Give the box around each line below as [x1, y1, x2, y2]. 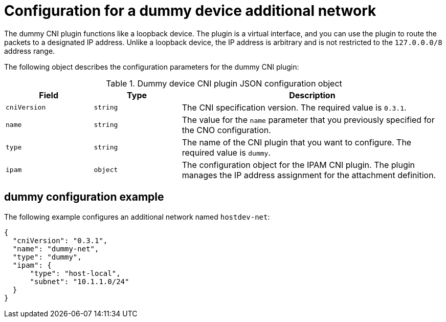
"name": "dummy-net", [12, 244, 99, 253]
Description [289, 90, 336, 100]
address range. [4, 46, 55, 55]
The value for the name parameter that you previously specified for [182, 114, 435, 125]
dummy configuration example [4, 190, 164, 204]
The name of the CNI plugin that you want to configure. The [182, 137, 412, 147]
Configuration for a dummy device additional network [4, 2, 376, 19]
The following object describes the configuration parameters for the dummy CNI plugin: [4, 62, 299, 71]
